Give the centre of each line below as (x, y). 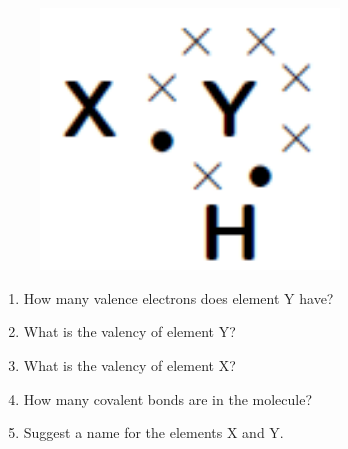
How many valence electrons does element (151, 297)
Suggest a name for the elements (123, 432)
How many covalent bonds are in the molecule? (168, 398)
